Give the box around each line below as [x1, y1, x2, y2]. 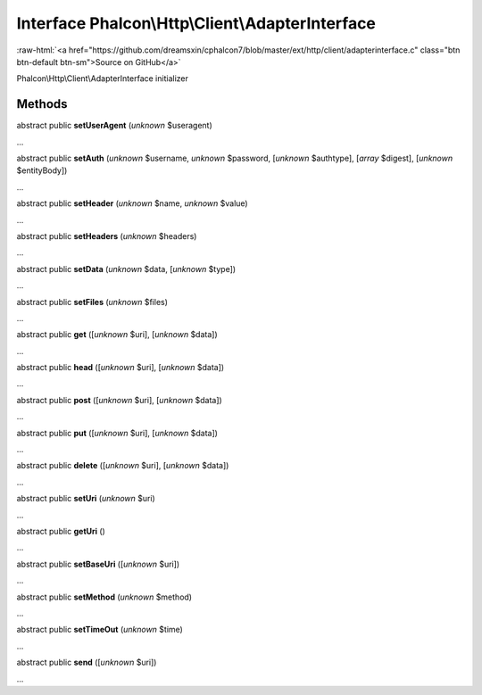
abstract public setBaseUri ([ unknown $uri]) [16, 558, 180, 569]
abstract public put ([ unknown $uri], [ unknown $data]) [16, 427, 219, 438]
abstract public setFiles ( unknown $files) [16, 296, 169, 307]
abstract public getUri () [16, 526, 106, 536]
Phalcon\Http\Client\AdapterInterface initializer [16, 73, 189, 84]
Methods [16, 96, 68, 112]
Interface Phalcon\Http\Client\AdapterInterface [16, 13, 377, 33]
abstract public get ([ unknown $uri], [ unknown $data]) [16, 329, 218, 340]
